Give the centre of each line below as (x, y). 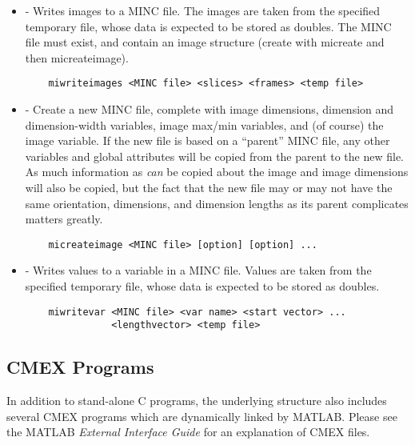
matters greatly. (64, 219)
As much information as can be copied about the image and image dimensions (217, 172)
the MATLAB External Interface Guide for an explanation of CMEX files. (188, 432)
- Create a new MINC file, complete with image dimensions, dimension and (209, 109)
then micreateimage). (77, 57)
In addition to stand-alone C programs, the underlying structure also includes (197, 401)
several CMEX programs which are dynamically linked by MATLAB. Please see (202, 416)
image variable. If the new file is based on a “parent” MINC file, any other (207, 140)
